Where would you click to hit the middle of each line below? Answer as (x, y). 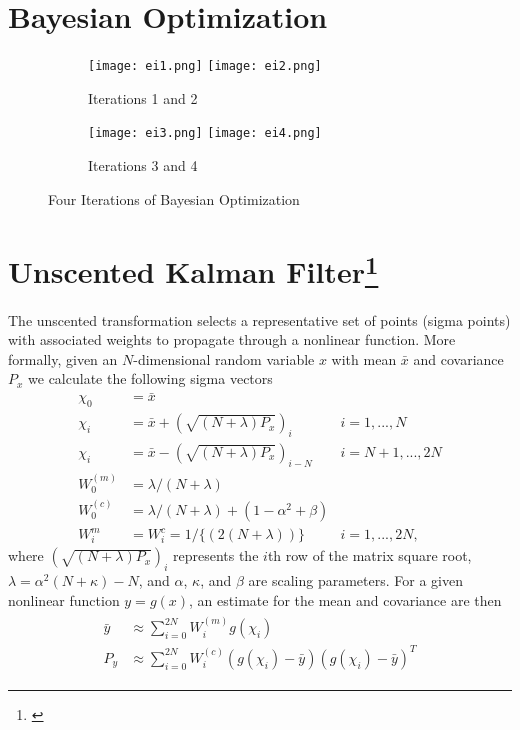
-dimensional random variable (224, 358)
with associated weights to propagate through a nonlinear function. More (232, 339)
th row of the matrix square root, (369, 555)
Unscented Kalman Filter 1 (193, 269)
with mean (364, 358)
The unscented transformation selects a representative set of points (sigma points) (259, 319)
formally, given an (63, 358)
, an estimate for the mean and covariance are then (345, 599)
